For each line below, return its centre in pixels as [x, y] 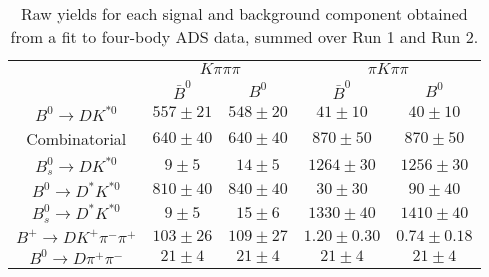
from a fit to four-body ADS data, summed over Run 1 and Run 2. [244, 36]
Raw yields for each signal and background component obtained [244, 13]
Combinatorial [76, 138]
